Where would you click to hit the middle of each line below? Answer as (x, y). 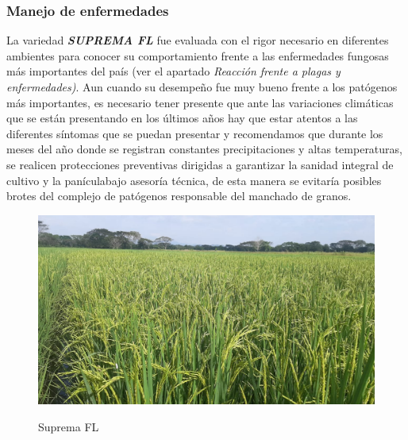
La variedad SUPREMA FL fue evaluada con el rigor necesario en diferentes (198, 40)
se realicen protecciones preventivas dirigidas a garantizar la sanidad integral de (200, 164)
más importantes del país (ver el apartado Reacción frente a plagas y (173, 71)
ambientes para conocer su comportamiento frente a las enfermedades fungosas (198, 55)
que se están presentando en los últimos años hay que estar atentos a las (182, 118)
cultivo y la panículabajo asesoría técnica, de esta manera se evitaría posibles (194, 180)
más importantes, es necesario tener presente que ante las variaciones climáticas (200, 102)
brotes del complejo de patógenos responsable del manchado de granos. (179, 196)
